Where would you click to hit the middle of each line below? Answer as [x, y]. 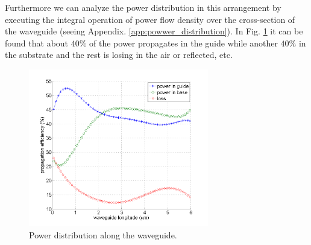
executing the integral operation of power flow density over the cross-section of [150, 19]
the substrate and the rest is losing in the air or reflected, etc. [119, 55]
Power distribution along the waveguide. [103, 234]
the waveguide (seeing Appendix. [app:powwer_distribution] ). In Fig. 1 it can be [154, 31]
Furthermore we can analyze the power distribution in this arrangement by [143, 7]
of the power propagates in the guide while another [184, 43]
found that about [37, 43]
